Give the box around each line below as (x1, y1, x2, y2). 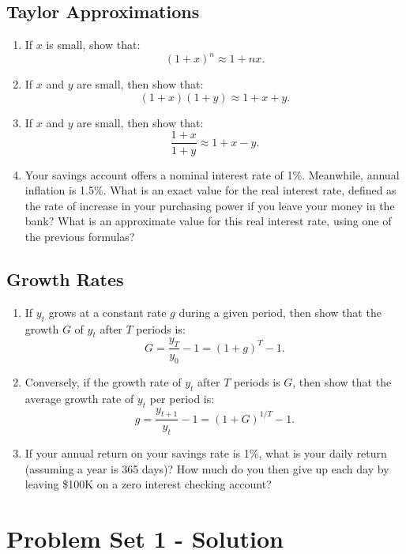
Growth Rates (6, 266, 124, 291)
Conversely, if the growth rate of (24, 373, 182, 390)
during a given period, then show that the (179, 303, 382, 320)
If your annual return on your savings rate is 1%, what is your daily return (24, 445, 387, 462)
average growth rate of (24, 390, 134, 406)
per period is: (149, 390, 215, 406)
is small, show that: (46, 36, 141, 53)
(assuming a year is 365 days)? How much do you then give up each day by (24, 460, 389, 477)
